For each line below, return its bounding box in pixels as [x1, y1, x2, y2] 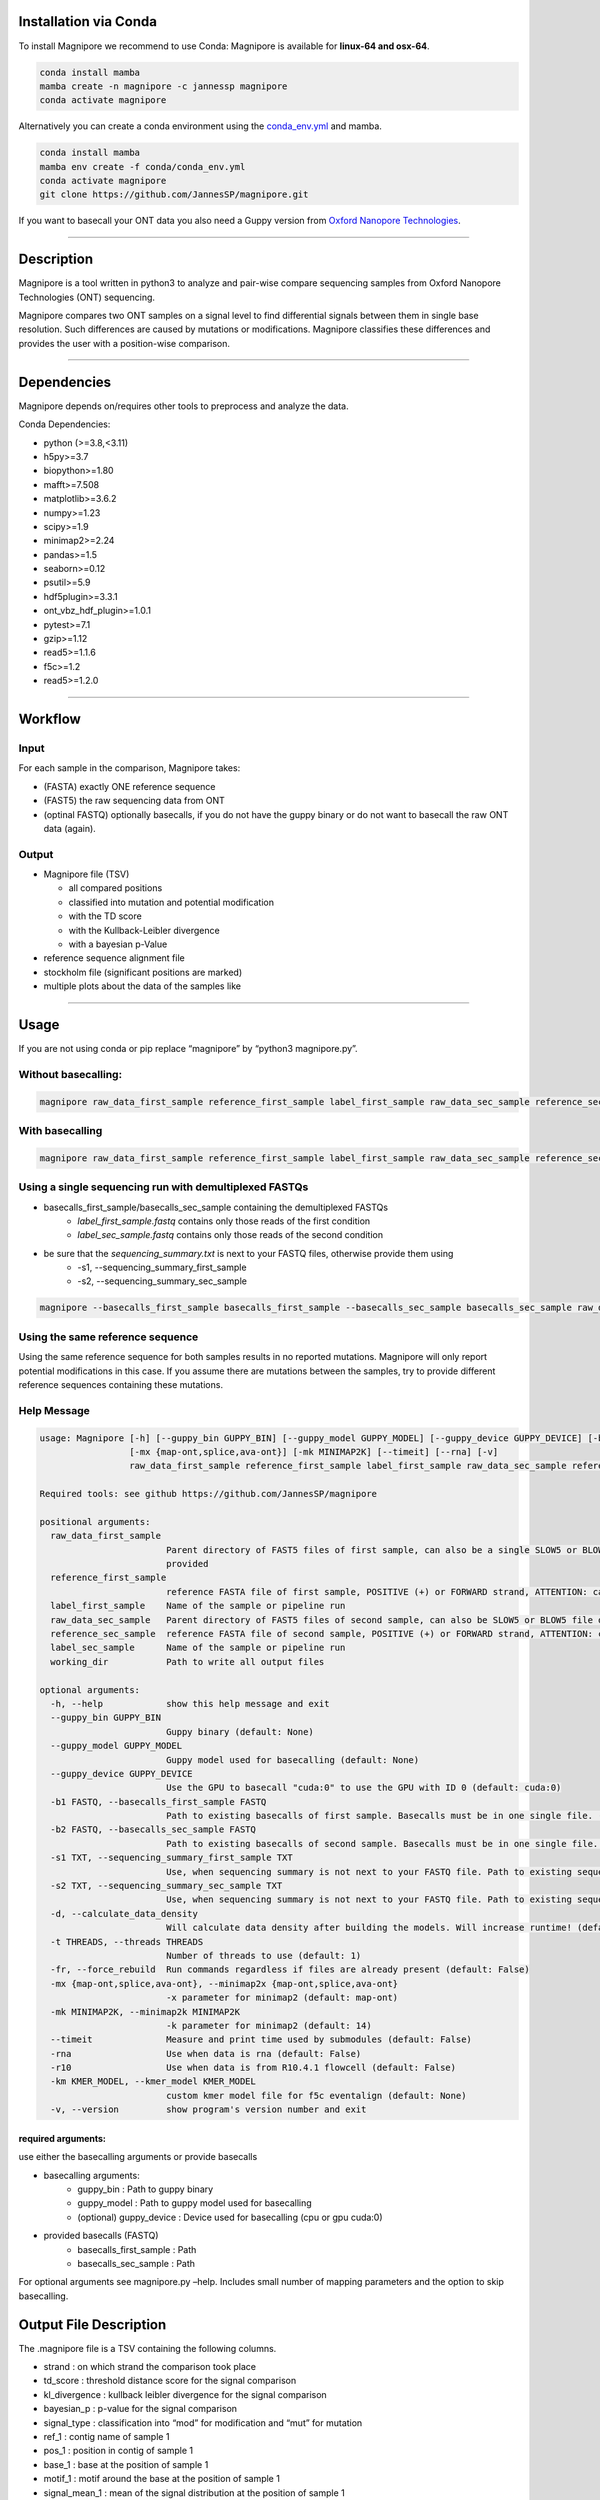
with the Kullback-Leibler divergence [68, 924, 220, 936]
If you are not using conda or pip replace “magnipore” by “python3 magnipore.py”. [18, 1043, 359, 1055]
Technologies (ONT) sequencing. [18, 291, 155, 303]
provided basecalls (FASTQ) [43, 2230, 159, 2242]
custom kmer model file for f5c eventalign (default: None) [165, 2090, 467, 2101]
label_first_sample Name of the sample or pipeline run [50, 1600, 346, 1612]
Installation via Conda [18, 13, 157, 30]
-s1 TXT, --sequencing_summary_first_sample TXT [50, 1852, 294, 1864]
